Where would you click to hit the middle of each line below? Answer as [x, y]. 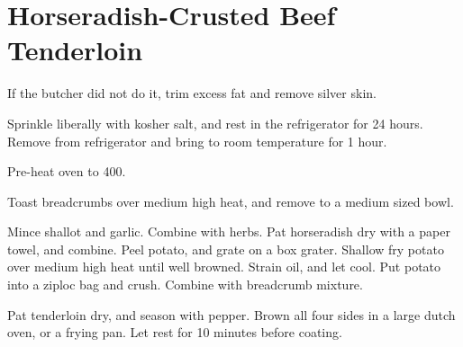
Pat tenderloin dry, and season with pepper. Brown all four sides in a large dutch [231, 314]
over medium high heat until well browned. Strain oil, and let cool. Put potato [224, 267]
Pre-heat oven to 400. [67, 171]
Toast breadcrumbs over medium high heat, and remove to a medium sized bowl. [231, 201]
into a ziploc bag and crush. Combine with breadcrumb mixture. [185, 285]
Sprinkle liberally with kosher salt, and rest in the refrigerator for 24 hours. [215, 123]
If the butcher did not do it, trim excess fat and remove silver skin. [192, 93]
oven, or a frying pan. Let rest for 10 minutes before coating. [175, 332]
